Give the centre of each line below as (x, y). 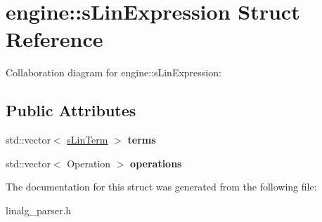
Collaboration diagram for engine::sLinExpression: (114, 72)
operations (156, 163)
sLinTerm (88, 140)
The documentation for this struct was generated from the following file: (161, 187)
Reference (54, 39)
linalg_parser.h (39, 210)
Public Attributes (71, 110)
